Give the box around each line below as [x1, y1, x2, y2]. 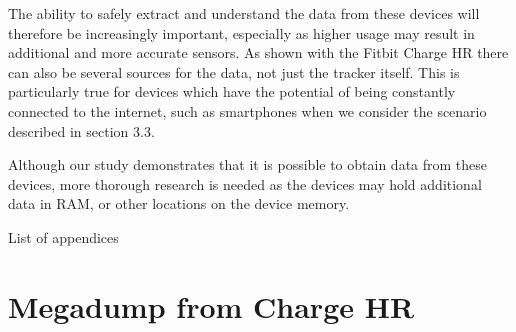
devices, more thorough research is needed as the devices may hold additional [8, 173, 482, 194]
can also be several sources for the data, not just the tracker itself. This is [8, 61, 460, 82]
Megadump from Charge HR [8, 285, 415, 326]
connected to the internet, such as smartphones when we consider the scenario [8, 100, 487, 121]
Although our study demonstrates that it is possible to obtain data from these [8, 154, 488, 175]
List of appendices [8, 226, 119, 247]
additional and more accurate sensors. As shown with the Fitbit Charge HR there [8, 42, 509, 63]
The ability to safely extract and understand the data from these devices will [8, 3, 480, 23]
